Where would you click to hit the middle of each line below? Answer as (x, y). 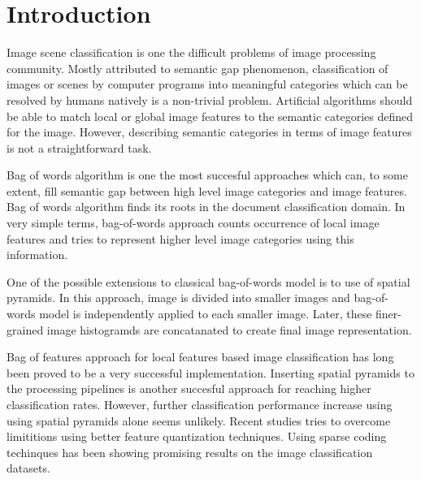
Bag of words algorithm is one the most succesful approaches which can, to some (207, 175)
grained (25, 329)
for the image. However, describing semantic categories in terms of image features (209, 132)
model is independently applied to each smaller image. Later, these (206, 314)
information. (37, 255)
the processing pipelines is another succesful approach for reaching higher (189, 388)
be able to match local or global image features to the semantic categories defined (210, 116)
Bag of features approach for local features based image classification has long (200, 357)
